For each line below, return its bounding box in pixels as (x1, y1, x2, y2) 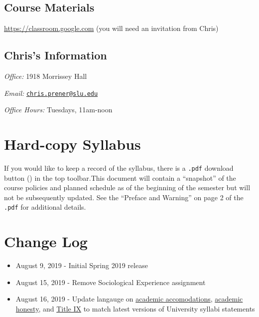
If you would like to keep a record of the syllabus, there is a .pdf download (4, 162, 234, 173)
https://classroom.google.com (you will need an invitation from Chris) (4, 23, 219, 33)
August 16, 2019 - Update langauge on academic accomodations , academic (15, 294, 243, 304)
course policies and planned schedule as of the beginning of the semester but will (4, 182, 251, 193)
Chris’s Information (4, 47, 107, 63)
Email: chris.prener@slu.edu (4, 87, 98, 98)
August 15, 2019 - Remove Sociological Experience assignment (15, 277, 206, 287)
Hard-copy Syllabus (4, 134, 141, 154)
